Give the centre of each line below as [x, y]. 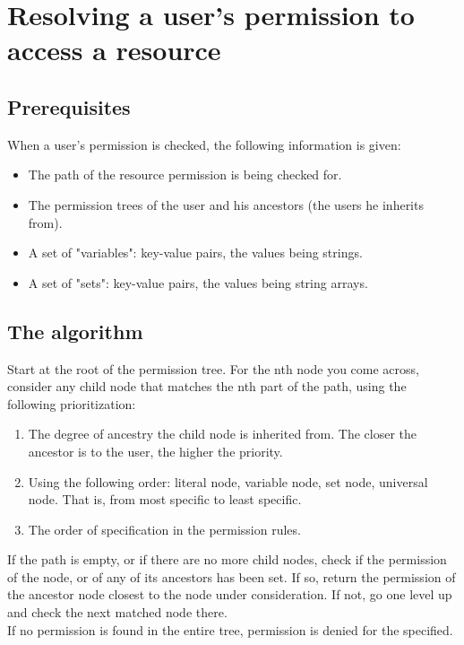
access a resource [114, 50]
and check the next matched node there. [117, 612]
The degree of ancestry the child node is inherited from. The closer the [223, 434]
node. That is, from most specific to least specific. [165, 499]
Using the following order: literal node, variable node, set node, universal [228, 481]
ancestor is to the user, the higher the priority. [155, 451]
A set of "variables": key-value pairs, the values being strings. [195, 253]
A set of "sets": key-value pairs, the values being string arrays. [198, 282]
